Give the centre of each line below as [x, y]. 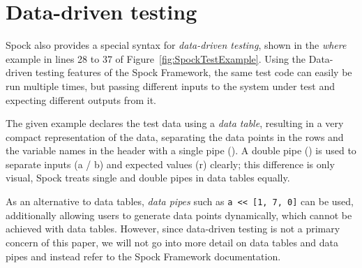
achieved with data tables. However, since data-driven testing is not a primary [173, 229]
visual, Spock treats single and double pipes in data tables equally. [148, 178]
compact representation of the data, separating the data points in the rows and [175, 136]
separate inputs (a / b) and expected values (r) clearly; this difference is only [170, 164]
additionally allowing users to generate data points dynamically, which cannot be [179, 215]
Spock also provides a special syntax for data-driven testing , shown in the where [176, 45]
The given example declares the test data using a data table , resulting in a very [175, 123]
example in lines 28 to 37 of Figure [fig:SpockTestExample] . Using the [156, 58]
